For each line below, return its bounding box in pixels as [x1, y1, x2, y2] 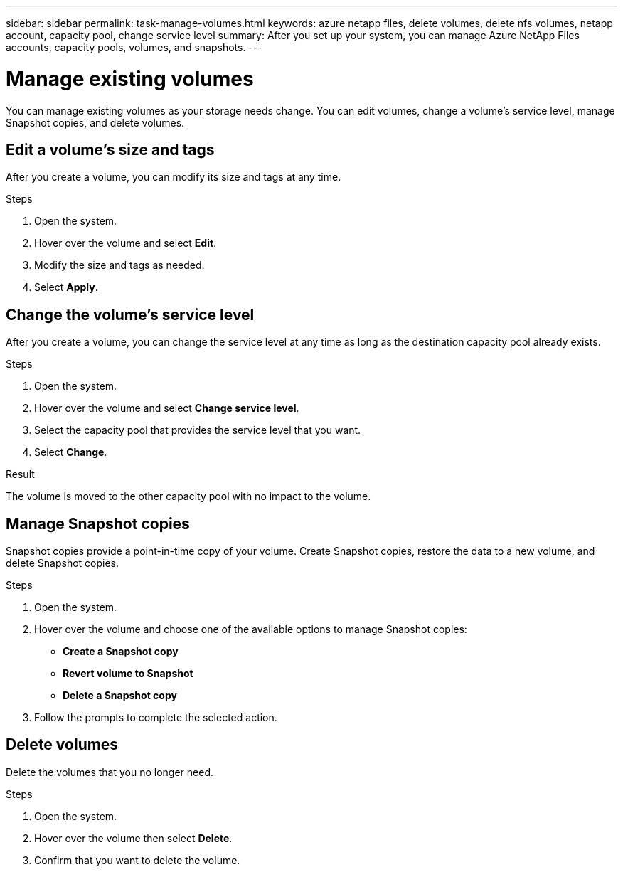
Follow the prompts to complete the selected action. [34, 711, 277, 724]
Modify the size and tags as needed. [34, 259, 205, 272]
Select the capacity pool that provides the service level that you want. [34, 424, 361, 437]
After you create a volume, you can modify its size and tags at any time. [6, 171, 341, 184]
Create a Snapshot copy [63, 645, 179, 658]
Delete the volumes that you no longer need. [6, 765, 213, 778]
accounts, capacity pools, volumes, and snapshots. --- [6, 41, 262, 53]
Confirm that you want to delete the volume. [34, 854, 240, 866]
